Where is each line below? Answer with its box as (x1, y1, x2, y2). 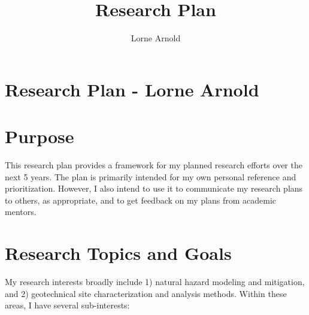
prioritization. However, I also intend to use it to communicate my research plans (5, 182, 303, 195)
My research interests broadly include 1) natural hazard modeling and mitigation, (5, 275, 305, 288)
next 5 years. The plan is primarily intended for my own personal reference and (5, 170, 296, 183)
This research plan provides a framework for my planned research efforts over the (5, 159, 302, 171)
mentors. (5, 205, 37, 218)
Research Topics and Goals (5, 241, 232, 265)
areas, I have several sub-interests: (5, 299, 130, 311)
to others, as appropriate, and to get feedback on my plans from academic (5, 193, 277, 206)
